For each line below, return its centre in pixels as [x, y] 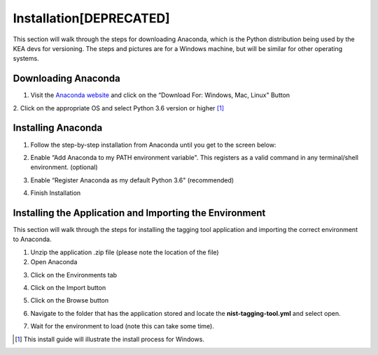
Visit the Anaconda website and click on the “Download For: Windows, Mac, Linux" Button [160, 95]
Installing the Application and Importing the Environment [139, 213]
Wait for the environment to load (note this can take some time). [122, 326]
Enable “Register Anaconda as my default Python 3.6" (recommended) [132, 180]
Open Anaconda [54, 262]
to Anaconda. [32, 239]
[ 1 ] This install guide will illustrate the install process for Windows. [110, 339]
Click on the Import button [68, 287]
